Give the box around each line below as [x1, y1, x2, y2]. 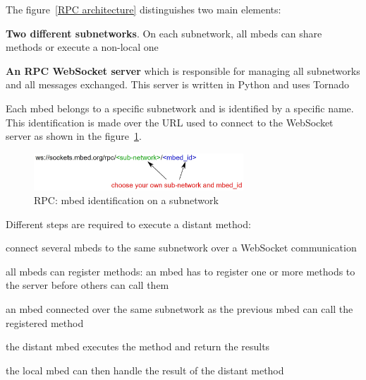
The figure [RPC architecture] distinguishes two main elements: [6, 2, 281, 16]
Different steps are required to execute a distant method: [6, 216, 251, 231]
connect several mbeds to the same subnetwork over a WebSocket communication [6, 240, 357, 255]
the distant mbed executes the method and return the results [6, 339, 270, 354]
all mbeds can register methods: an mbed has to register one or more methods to [6, 263, 355, 278]
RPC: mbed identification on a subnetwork [34, 193, 219, 208]
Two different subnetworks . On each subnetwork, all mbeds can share [6, 25, 322, 40]
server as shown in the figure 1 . [6, 129, 142, 143]
